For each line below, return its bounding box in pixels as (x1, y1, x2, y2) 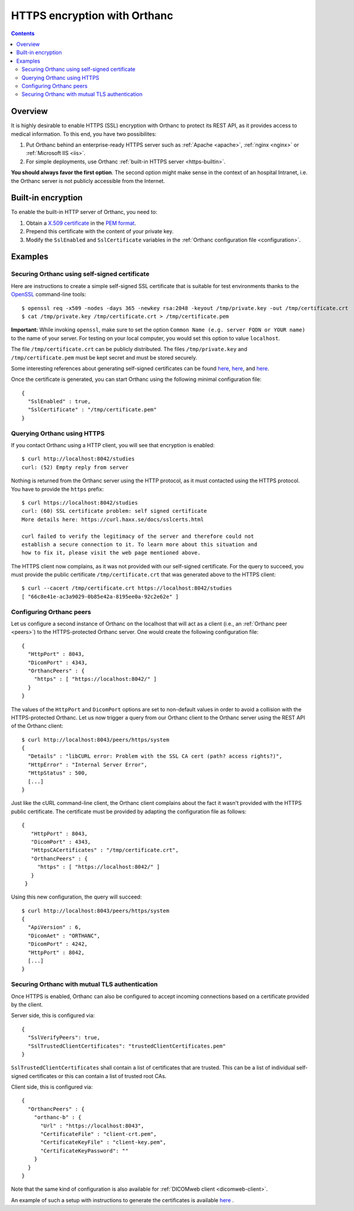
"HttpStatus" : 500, (27, 770, 88, 776)
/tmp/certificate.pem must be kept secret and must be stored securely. (11, 354, 197, 361)
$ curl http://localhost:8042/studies (21, 456, 135, 462)
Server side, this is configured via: (11, 1012, 95, 1019)
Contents (11, 30, 35, 37)
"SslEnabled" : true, (27, 398, 91, 405)
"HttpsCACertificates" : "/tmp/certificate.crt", (30, 847, 179, 854)
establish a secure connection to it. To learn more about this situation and (21, 541, 257, 548)
